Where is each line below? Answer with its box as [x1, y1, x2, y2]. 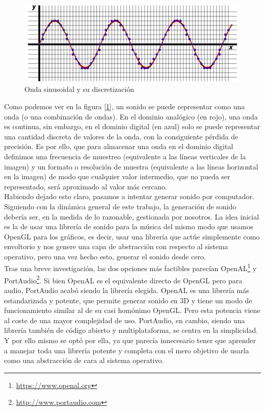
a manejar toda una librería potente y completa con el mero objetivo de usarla [4, 345, 249, 355]
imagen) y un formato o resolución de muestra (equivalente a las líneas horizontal [4, 161, 258, 172]
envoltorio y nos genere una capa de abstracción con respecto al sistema [4, 241, 228, 252]
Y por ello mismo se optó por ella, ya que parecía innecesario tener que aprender [4, 334, 256, 345]
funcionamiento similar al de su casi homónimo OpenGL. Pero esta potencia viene [4, 305, 260, 316]
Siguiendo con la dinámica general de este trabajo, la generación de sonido [4, 201, 236, 211]
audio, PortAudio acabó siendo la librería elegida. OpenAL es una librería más [4, 284, 249, 295]
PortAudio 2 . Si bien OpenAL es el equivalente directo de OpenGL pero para [4, 273, 243, 285]
